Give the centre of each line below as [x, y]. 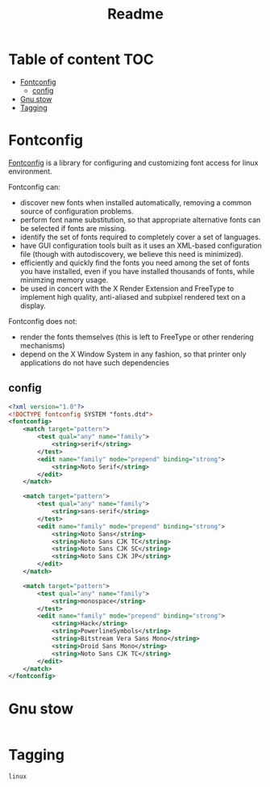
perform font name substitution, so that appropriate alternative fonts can [140, 220]
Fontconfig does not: [43, 321]
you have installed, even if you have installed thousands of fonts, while [137, 271]
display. [33, 305]
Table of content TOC [81, 59]
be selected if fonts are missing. [73, 228]
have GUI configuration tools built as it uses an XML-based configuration [141, 245]
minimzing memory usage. [64, 280]
